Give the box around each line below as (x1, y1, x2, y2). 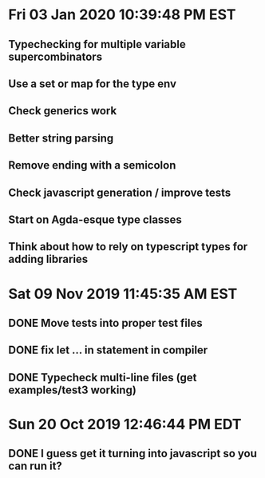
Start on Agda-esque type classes (8, 213, 182, 226)
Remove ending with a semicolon (8, 158, 176, 173)
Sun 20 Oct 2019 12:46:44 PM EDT (8, 415, 242, 433)
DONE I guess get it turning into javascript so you (8, 447, 258, 460)
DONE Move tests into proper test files (8, 316, 204, 329)
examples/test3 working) (8, 383, 137, 396)
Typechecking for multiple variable (8, 38, 186, 51)
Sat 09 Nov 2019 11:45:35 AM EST (8, 285, 238, 303)
